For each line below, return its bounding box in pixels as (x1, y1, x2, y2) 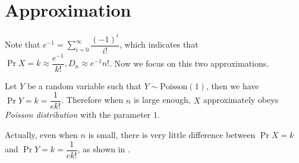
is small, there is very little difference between (88, 128, 256, 141)
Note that (5, 38, 40, 51)
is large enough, (133, 93, 191, 106)
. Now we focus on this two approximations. (109, 57, 269, 69)
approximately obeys (203, 93, 279, 106)
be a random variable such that (27, 79, 141, 92)
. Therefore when (61, 93, 124, 106)
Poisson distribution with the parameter (5, 108, 151, 121)
